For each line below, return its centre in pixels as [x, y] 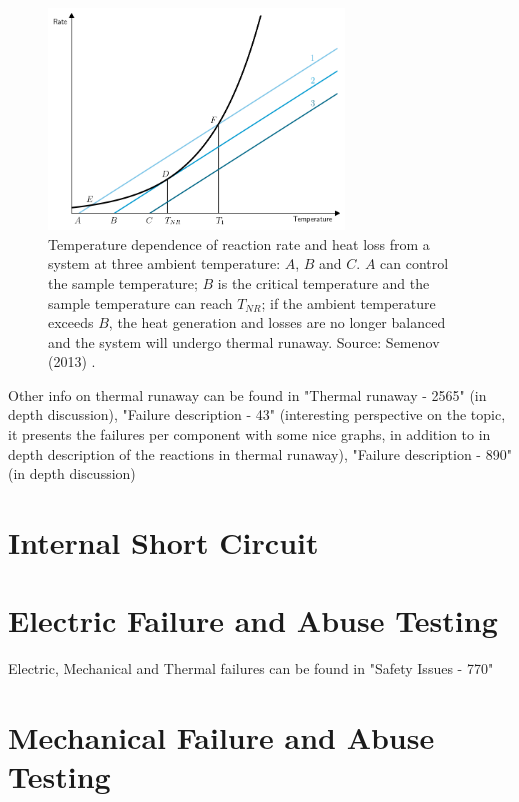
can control [414, 263]
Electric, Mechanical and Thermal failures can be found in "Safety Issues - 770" [251, 668]
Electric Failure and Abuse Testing [253, 620]
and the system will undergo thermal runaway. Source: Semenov [244, 341]
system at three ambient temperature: [164, 263]
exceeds [71, 322]
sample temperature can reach [140, 302]
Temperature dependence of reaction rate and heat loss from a [239, 243]
